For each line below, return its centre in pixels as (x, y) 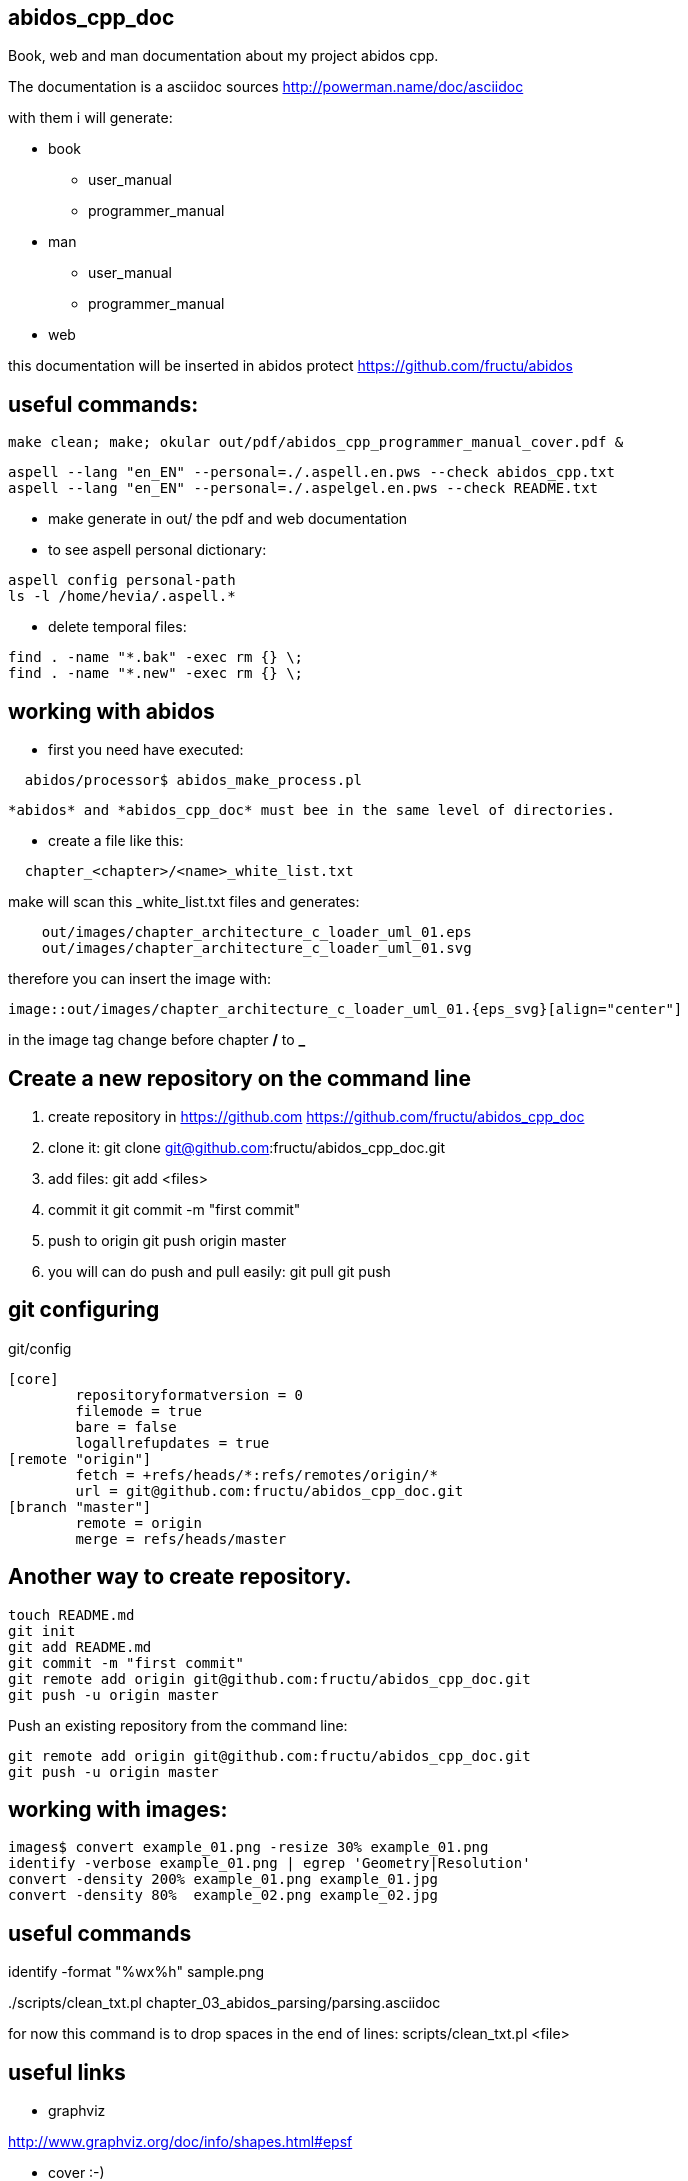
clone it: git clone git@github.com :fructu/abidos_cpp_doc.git (247, 1147)
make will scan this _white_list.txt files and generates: (184, 902)
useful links (67, 2072)
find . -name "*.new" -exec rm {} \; (156, 673)
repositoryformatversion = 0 (189, 1394)
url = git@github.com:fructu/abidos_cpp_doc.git (269, 1490)
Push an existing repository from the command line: (178, 1725)
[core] (33, 1378)
